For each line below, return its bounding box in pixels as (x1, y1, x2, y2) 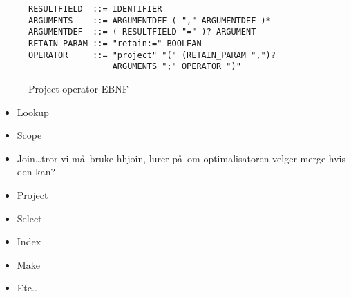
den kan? (17, 164, 56, 179)
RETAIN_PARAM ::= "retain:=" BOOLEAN (28, 38, 202, 48)
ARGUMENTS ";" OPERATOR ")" (112, 61, 241, 72)
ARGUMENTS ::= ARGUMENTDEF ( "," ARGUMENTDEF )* (28, 15, 271, 26)
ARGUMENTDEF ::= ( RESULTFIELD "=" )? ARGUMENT (28, 27, 256, 37)
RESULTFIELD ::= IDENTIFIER (28, 4, 162, 14)
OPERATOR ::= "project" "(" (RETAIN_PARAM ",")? (28, 50, 276, 60)
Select (17, 211, 42, 225)
